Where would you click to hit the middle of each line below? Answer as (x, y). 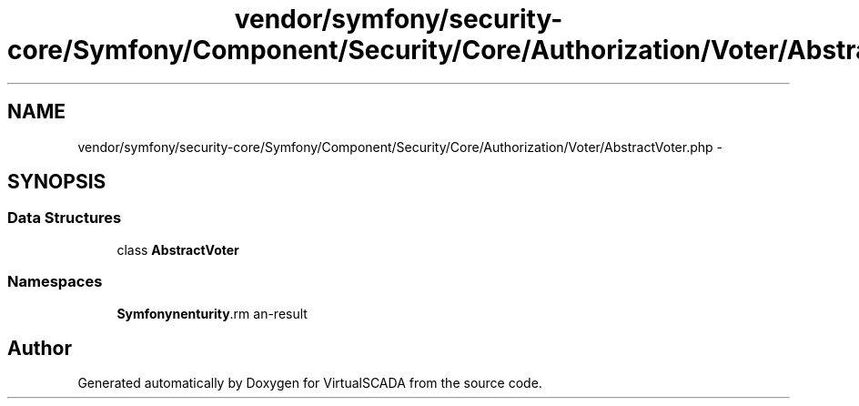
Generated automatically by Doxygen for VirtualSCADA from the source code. (310, 383)
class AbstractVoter (178, 249)
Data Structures (65, 218)
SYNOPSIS (57, 182)
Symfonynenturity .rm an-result (212, 313)
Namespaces (55, 282)
